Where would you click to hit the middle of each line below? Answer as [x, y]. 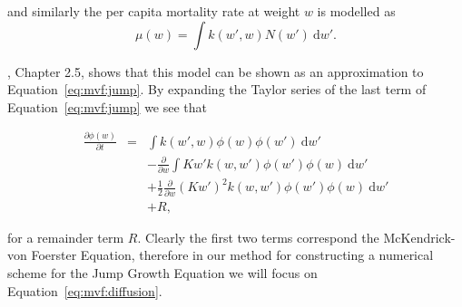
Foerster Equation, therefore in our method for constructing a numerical [232, 255]
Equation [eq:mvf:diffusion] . [85, 290]
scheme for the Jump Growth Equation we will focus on [162, 273]
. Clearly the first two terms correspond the [258, 237]
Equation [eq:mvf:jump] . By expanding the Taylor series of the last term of [217, 89]
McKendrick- [419, 237]
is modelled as [356, 11]
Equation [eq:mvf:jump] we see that [108, 106]
